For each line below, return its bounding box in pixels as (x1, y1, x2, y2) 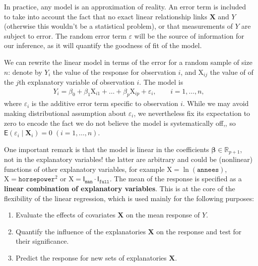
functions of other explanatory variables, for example (4, 163, 165, 174)
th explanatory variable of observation (18, 77, 135, 87)
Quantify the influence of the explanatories (15, 226, 146, 236)
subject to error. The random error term (4, 30, 127, 41)
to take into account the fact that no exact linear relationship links (4, 11, 207, 21)
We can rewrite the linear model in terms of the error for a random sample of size (4, 56, 253, 67)
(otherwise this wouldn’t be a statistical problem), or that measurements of (4, 21, 233, 31)
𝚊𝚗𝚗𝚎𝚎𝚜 (197, 166, 219, 173)
